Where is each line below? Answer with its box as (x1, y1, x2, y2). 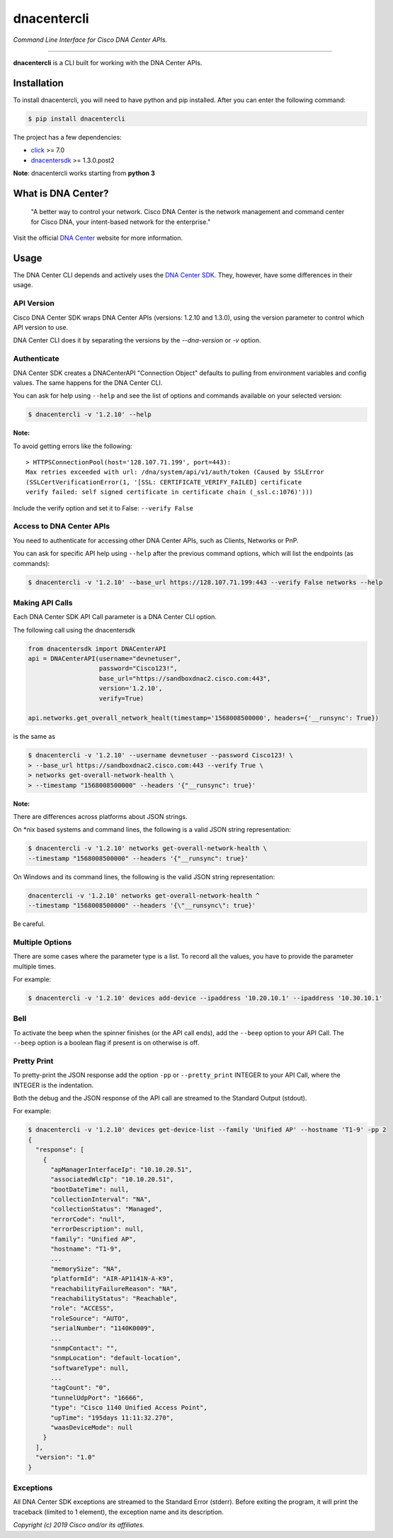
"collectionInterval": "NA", (50, 1196, 152, 1203)
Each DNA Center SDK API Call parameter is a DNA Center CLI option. (13, 613, 217, 621)
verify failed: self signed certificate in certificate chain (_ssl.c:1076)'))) (25, 488, 314, 496)
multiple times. (13, 962, 56, 971)
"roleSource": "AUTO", (50, 1314, 130, 1322)
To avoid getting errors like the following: (13, 442, 132, 450)
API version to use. (13, 323, 69, 331)
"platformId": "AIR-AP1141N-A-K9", (50, 1275, 174, 1283)
